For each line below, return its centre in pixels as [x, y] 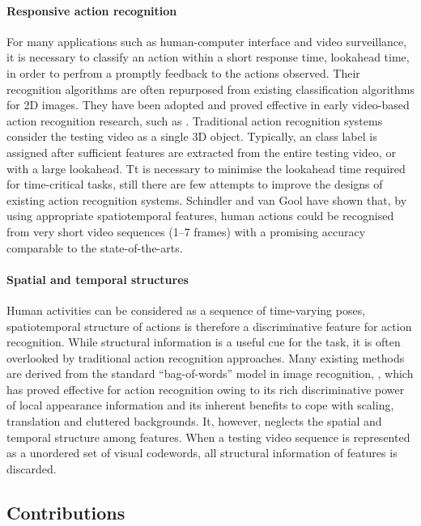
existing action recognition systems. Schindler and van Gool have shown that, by [207, 199]
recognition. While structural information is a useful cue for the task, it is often [204, 342]
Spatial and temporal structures [98, 279]
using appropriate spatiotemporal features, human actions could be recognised [200, 216]
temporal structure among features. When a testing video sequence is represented [208, 437]
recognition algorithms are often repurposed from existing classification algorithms [210, 89]
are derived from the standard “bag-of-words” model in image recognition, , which [210, 373]
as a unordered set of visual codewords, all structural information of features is [202, 453]
